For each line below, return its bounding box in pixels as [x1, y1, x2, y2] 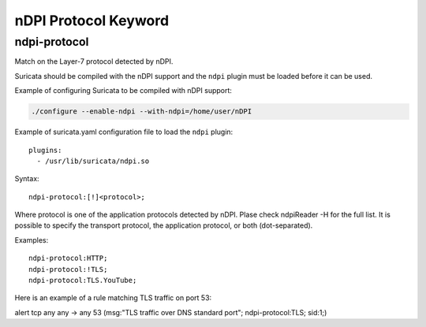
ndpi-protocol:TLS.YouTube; [28, 276, 137, 285]
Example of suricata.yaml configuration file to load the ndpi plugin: [14, 127, 234, 137]
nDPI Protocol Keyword [14, 12, 170, 29]
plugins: [28, 146, 62, 154]
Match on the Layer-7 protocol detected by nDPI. [14, 57, 174, 66]
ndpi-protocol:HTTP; [28, 254, 108, 263]
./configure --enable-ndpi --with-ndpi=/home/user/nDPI [31, 107, 252, 116]
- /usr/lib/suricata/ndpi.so [36, 156, 150, 165]
